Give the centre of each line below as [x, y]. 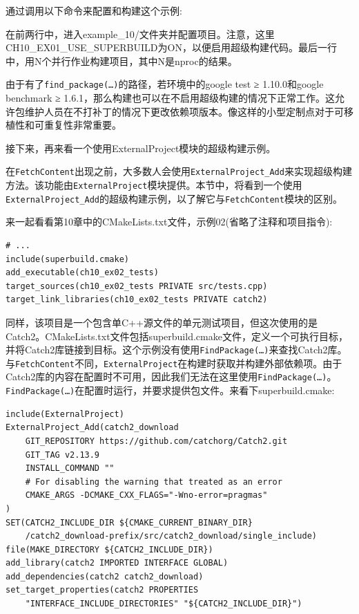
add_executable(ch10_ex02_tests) [82, 273]
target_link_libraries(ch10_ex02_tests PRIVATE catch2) [137, 300]
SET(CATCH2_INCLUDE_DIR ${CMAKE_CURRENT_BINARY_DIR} [129, 522]
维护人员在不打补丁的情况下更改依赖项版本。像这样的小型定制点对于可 [184, 111]
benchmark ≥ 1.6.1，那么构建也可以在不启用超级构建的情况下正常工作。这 [171, 98]
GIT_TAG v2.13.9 [62, 455]
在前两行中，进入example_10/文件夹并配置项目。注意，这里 [140, 34]
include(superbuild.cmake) [67, 259]
